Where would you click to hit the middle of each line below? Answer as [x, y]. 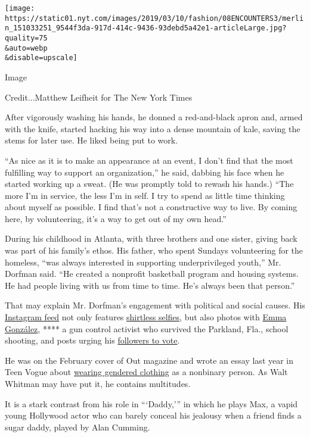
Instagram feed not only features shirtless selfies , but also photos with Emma [146, 317]
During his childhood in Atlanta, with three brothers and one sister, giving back [151, 238]
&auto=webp [26, 48]
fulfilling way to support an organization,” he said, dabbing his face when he [145, 172]
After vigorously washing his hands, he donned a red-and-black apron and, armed [154, 117]
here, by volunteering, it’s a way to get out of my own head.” [116, 218]
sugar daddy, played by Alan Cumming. [77, 427]
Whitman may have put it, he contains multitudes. [98, 383]
